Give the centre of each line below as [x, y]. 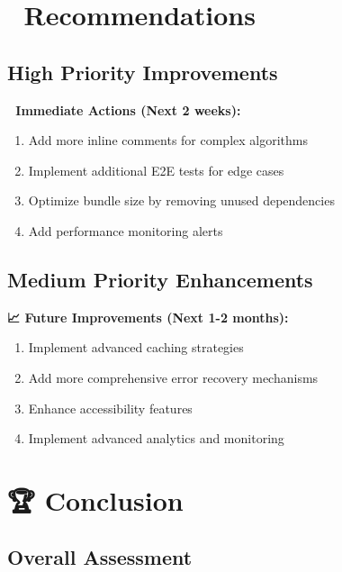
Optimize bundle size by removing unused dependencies [181, 200]
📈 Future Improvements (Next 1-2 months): [148, 317]
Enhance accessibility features [110, 408]
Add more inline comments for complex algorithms [168, 140]
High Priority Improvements [143, 72]
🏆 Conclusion [95, 499]
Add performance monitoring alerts [126, 230]
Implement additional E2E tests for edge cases [156, 170]
